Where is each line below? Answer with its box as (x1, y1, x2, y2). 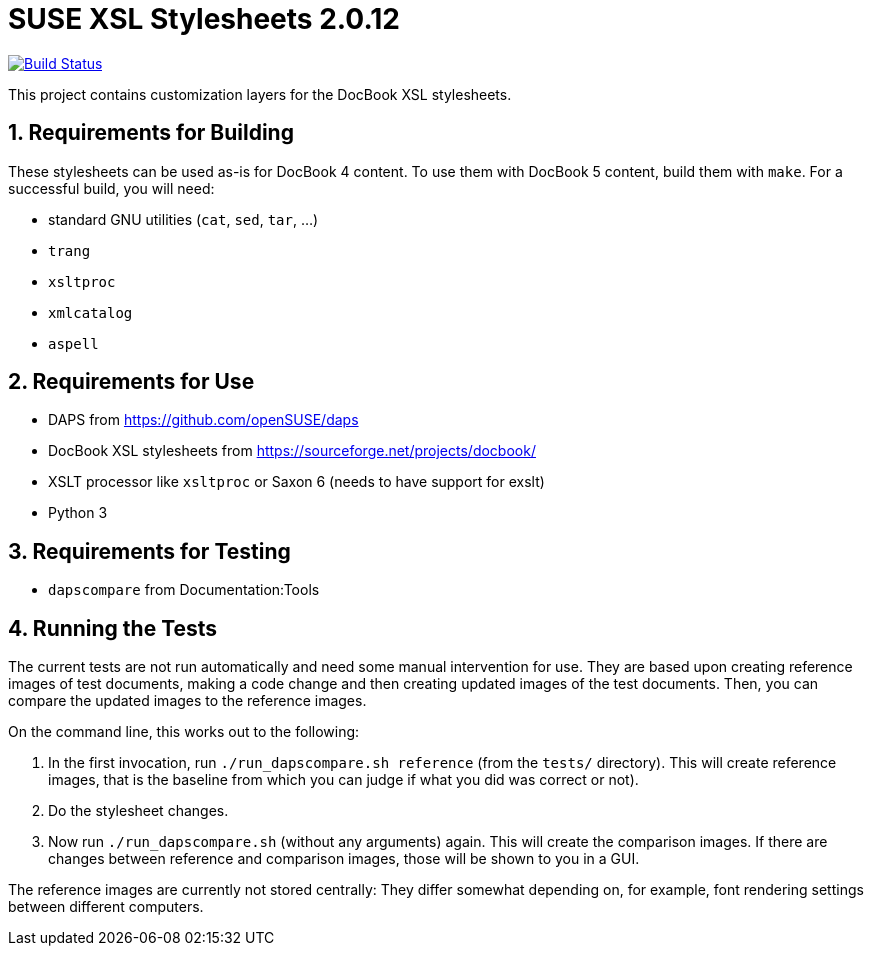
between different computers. (8, 898, 204, 916)
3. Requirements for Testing (8, 538, 291, 564)
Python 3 (48, 504, 108, 522)
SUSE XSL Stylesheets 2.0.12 (8, 2, 400, 36)
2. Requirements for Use (8, 369, 255, 395)
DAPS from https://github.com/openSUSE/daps (48, 411, 359, 429)
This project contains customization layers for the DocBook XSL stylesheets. (8, 85, 512, 103)
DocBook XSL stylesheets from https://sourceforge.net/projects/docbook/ (48, 442, 536, 460)
